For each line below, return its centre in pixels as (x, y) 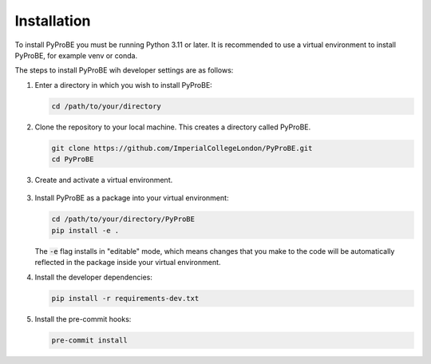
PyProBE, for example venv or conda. (76, 55)
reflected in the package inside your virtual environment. (128, 263)
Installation (53, 21)
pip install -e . (85, 230)
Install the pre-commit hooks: (83, 318)
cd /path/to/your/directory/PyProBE (123, 219)
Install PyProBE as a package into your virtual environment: (132, 198)
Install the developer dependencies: (94, 277)
